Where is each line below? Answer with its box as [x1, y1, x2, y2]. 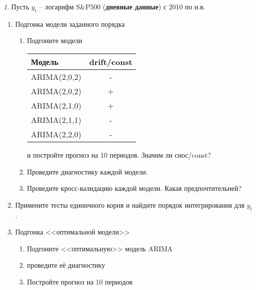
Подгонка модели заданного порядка [15, 18, 125, 29]
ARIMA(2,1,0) [31, 99, 82, 111]
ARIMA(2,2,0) [31, 128, 82, 140]
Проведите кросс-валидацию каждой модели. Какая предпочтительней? [27, 183, 242, 193]
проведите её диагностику [27, 260, 105, 270]
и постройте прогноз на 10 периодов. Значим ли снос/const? [27, 149, 211, 160]
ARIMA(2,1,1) [31, 114, 82, 125]
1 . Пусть [3, 1, 29, 11]
